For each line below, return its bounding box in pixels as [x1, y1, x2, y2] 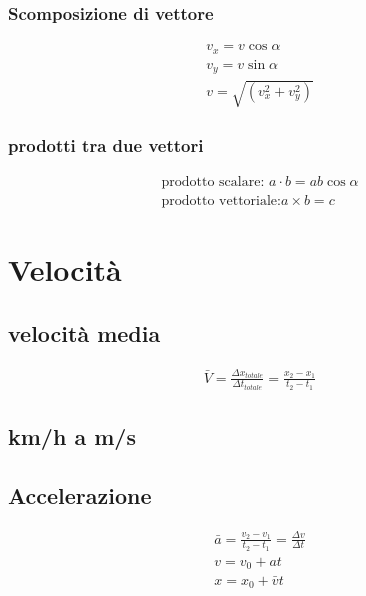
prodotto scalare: [161, 175, 265, 189]
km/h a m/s [8, 421, 136, 452]
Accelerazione [8, 480, 152, 511]
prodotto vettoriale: [161, 194, 281, 209]
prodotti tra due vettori [8, 132, 204, 157]
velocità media [8, 317, 161, 348]
